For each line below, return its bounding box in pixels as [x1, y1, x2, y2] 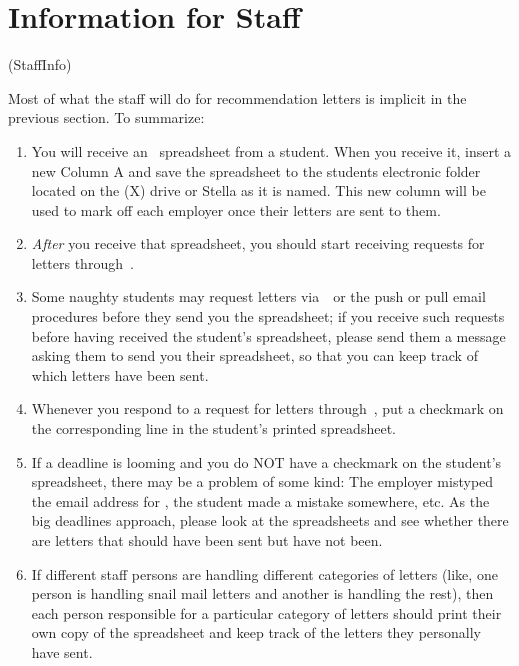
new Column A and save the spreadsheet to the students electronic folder [31, 160, 481, 181]
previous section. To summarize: [8, 107, 205, 128]
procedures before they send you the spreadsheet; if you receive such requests [31, 306, 505, 327]
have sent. [31, 641, 93, 662]
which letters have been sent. [31, 364, 209, 385]
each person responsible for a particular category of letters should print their [31, 602, 502, 623]
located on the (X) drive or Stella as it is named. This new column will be [31, 180, 486, 201]
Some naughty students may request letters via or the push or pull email [31, 286, 486, 307]
